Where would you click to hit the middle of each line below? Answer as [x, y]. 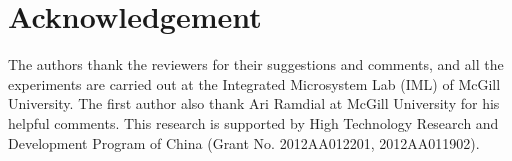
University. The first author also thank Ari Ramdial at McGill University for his [254, 103]
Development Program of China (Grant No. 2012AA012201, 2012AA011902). [244, 142]
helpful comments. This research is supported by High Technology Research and [253, 122]
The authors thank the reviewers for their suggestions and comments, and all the [256, 64]
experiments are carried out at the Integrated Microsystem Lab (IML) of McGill [254, 83]
